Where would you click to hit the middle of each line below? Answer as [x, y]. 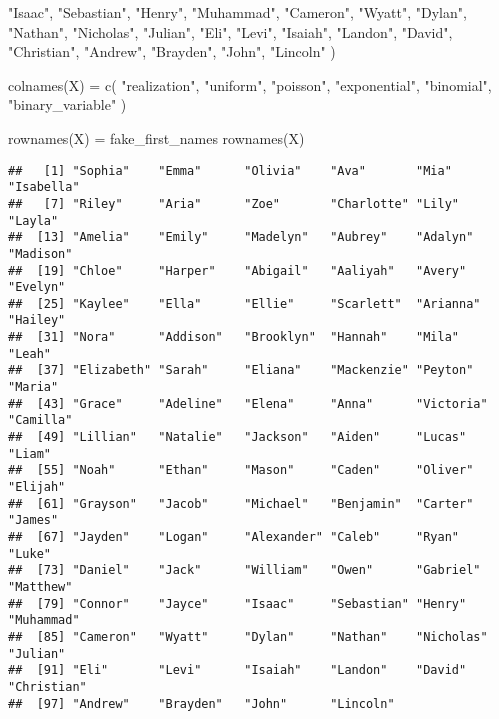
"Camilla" [40, 420]
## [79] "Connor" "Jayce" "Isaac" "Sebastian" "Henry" [237, 603]
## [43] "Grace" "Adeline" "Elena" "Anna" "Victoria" [248, 403]
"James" [33, 520]
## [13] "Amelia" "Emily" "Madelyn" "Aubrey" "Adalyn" [241, 237]
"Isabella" [44, 187]
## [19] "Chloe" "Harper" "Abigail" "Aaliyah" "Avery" [237, 270]
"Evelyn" [37, 287]
